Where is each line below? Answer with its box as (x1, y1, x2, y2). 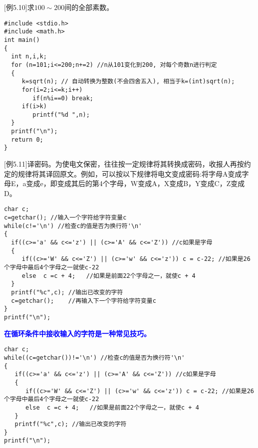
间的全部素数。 (64, 2, 114, 12)
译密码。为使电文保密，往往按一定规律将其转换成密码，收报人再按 (27, 159, 244, 169)
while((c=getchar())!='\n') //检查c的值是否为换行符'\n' (4, 354, 185, 361)
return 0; (11, 136, 43, 143)
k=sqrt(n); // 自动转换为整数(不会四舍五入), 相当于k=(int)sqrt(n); (21, 78, 235, 85)
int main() (4, 36, 40, 43)
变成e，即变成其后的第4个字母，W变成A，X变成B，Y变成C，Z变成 (26, 178, 245, 189)
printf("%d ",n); (32, 111, 90, 118)
